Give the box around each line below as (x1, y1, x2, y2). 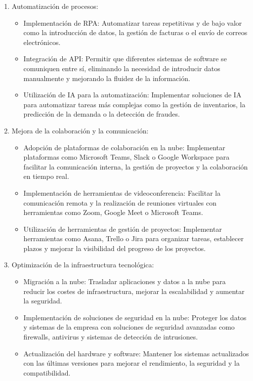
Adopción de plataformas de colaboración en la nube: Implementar (23, 142, 225, 152)
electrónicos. (23, 37, 61, 47)
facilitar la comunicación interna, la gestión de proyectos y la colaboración (23, 161, 248, 171)
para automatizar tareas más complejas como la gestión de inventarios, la (23, 99, 246, 109)
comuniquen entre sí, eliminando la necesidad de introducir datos (23, 63, 220, 73)
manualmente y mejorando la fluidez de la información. (23, 73, 190, 83)
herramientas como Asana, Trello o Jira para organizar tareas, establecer (23, 233, 244, 244)
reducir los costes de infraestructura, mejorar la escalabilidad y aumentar (23, 286, 245, 296)
